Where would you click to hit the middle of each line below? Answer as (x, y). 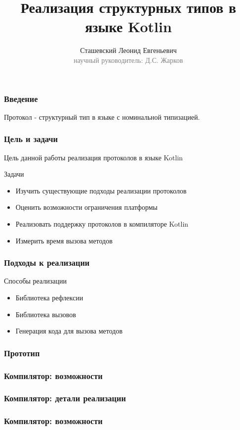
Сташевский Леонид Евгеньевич (128, 50)
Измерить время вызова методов (64, 240)
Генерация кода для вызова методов (69, 331)
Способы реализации (36, 281)
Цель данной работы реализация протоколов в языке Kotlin (94, 157)
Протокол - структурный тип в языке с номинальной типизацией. (102, 117)
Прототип (22, 353)
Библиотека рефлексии (49, 297)
